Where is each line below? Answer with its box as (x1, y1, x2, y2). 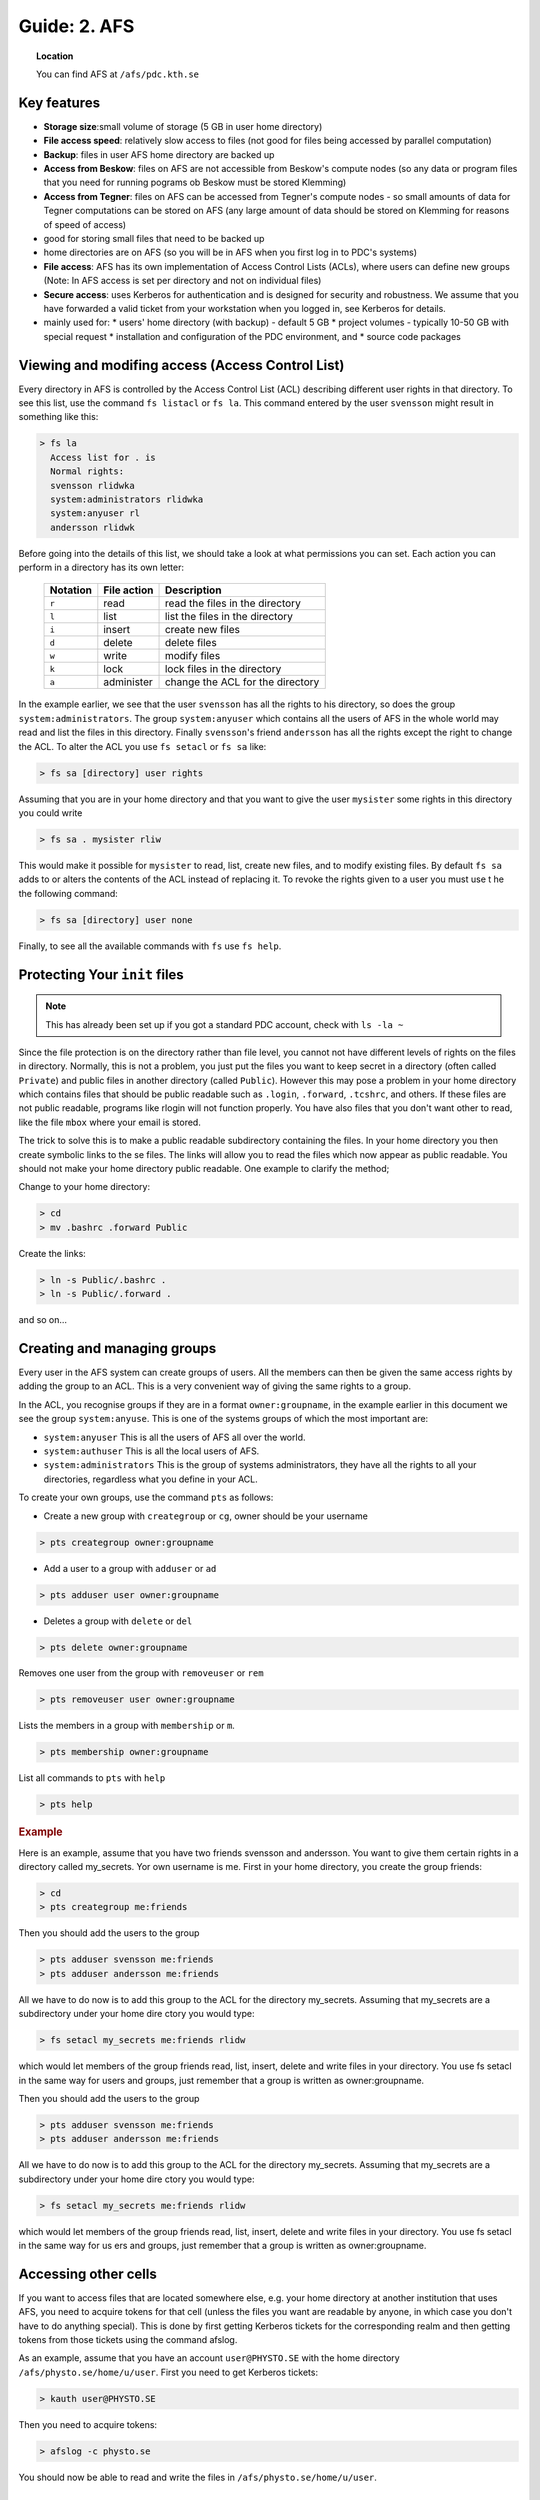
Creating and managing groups (18, 1340, 217, 1357)
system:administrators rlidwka (50, 493, 204, 505)
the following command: (18, 887, 119, 899)
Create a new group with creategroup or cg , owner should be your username (43, 1510, 369, 1522)
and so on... (18, 1314, 68, 1326)
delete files (164, 636, 217, 650)
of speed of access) (43, 218, 127, 230)
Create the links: (18, 1247, 87, 1259)
